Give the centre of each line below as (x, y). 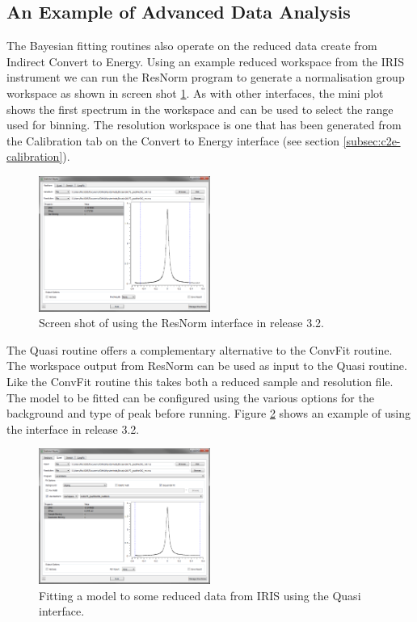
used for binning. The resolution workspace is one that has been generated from (204, 125)
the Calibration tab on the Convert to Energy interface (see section (173, 140)
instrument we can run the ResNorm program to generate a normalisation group (206, 77)
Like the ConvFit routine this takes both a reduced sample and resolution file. (200, 382)
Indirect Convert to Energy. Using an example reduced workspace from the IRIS (205, 61)
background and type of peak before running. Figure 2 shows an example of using (208, 413)
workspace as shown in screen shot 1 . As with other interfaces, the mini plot (195, 92)
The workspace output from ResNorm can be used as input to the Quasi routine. (207, 366)
